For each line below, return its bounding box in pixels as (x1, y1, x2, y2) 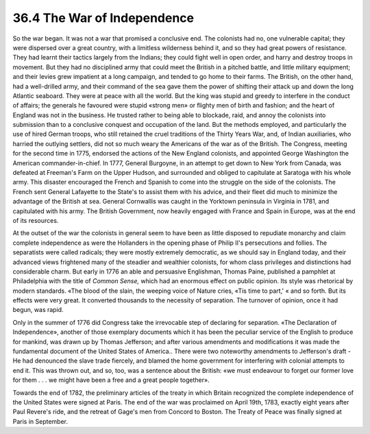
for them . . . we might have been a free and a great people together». (12, 376, 210, 384)
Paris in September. (12, 417, 69, 425)
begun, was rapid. (12, 306, 64, 314)
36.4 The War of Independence (12, 10, 195, 25)
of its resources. (12, 216, 59, 224)
